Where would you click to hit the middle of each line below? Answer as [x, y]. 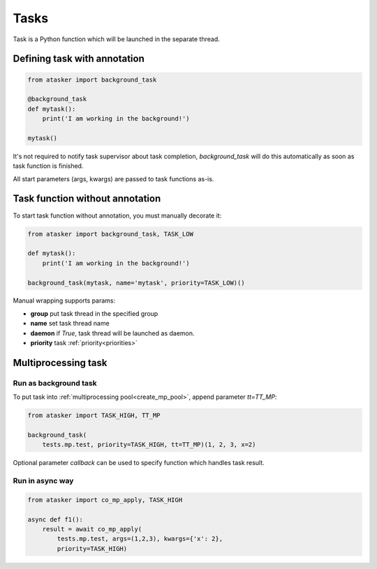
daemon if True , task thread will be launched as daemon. [112, 333]
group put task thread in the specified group [94, 313]
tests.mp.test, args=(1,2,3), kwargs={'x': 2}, [140, 539]
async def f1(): [56, 519]
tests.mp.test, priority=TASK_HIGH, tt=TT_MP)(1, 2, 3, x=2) [149, 445]
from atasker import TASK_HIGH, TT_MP [94, 416]
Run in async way [43, 481]
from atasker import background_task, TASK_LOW [110, 234]
